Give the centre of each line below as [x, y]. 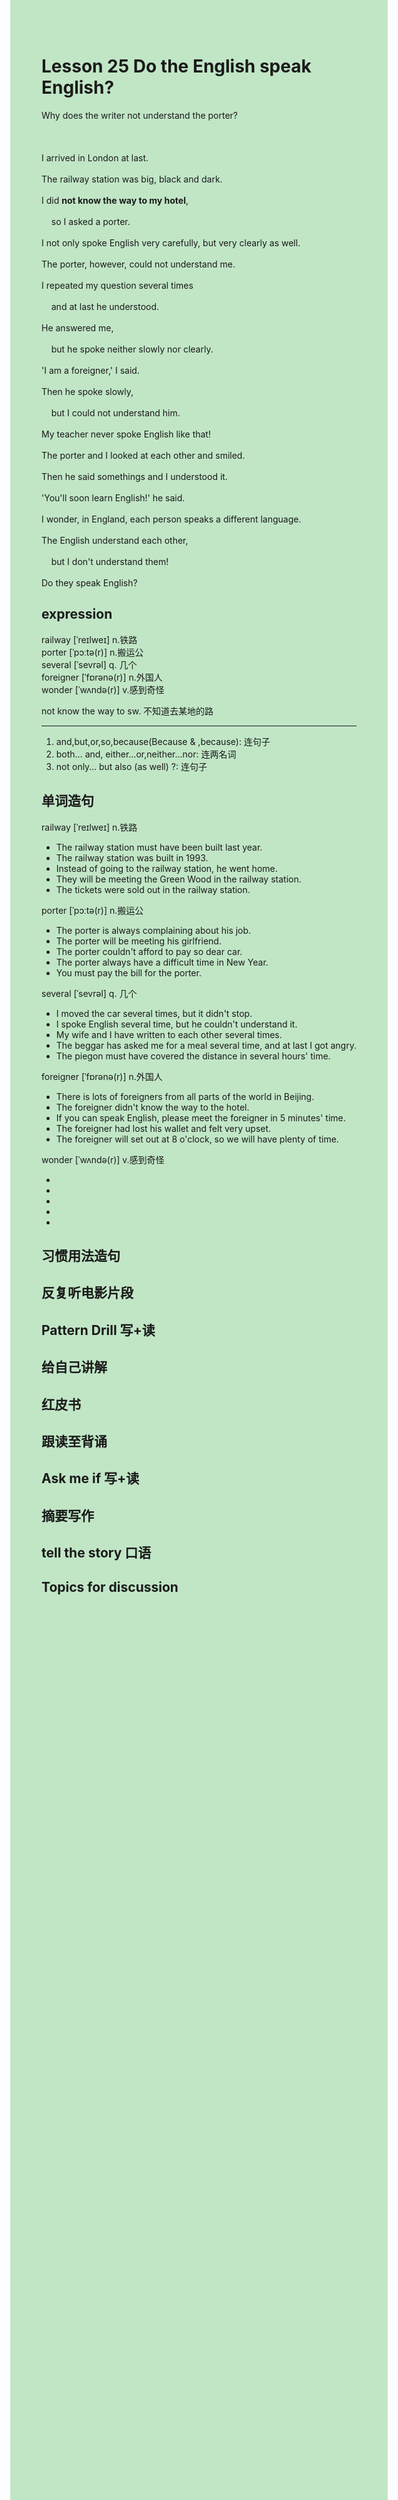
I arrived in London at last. [95, 157]
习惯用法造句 [81, 1255]
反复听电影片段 [87, 1293]
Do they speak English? [89, 582]
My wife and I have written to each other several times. [169, 1034]
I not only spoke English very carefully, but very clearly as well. [171, 242]
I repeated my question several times [117, 285]
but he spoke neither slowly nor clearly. [132, 349]
